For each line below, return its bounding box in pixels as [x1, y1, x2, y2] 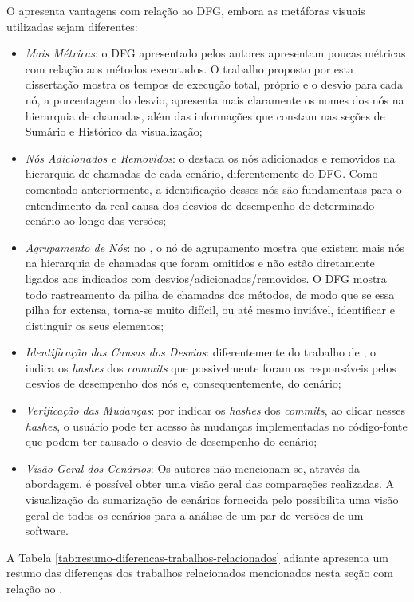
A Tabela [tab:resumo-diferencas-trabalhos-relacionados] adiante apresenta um [6, 549, 388, 565]
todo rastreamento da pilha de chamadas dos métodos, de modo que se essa [25, 285, 395, 302]
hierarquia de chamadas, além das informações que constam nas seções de [25, 107, 385, 124]
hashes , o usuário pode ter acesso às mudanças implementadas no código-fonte [25, 417, 408, 434]
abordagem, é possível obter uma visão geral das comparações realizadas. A [25, 475, 395, 492]
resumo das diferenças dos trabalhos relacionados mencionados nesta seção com [6, 565, 393, 581]
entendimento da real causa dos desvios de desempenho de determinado [25, 196, 375, 213]
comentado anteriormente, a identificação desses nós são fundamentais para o [25, 180, 402, 197]
